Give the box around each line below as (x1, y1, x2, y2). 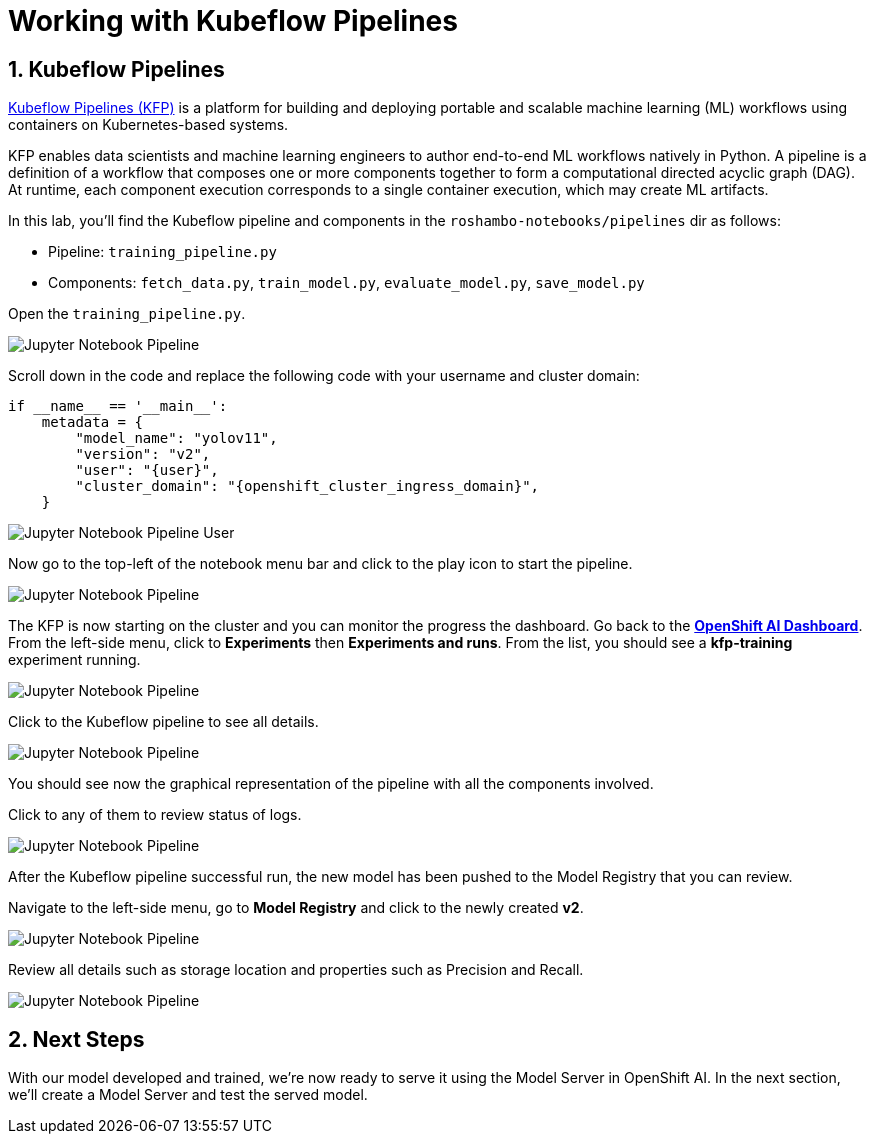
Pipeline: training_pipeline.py (48, 243, 277, 261)
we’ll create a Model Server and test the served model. (8, 1086, 368, 1104)
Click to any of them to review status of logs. (8, 806, 302, 824)
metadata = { (41, 414, 143, 431)
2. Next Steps (8, 1026, 145, 1052)
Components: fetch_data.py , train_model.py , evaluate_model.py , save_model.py (48, 274, 645, 292)
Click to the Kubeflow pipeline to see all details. (8, 713, 319, 731)
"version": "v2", (75, 446, 211, 463)
